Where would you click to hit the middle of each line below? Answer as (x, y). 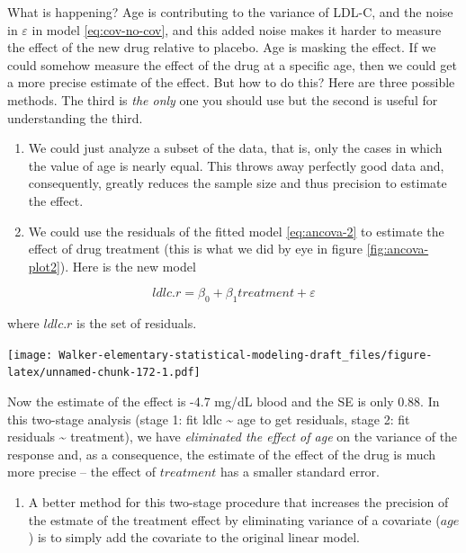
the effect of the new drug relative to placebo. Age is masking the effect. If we (222, 47)
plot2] (44, 266)
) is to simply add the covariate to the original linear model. (194, 537)
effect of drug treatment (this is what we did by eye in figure (196, 249)
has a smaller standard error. (300, 472)
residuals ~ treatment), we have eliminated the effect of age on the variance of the (233, 437)
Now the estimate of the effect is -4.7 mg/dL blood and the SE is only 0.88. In (224, 401)
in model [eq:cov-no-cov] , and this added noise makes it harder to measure (237, 29)
